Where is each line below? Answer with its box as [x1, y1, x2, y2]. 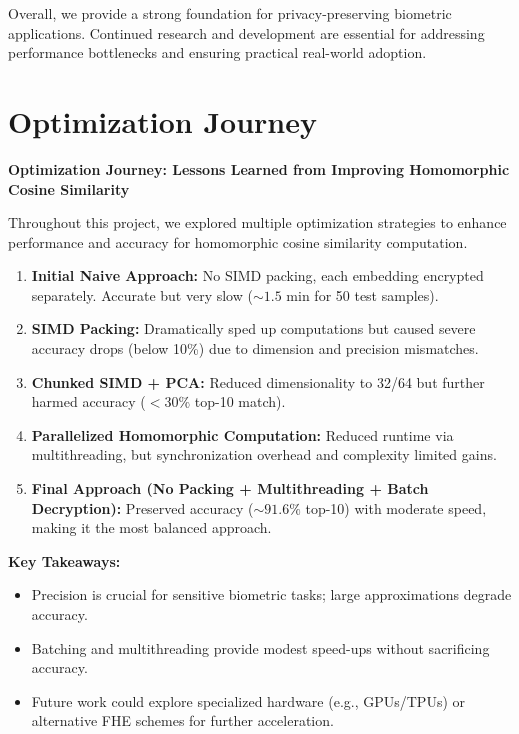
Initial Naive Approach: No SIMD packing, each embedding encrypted [31, 265, 484, 286]
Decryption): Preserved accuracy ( [31, 497, 254, 518]
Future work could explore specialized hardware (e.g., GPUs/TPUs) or [31, 690, 466, 711]
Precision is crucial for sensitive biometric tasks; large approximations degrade [31, 584, 512, 605]
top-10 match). [194, 391, 286, 412]
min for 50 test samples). [286, 284, 439, 305]
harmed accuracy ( [31, 391, 146, 412]
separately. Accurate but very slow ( [31, 284, 253, 305]
